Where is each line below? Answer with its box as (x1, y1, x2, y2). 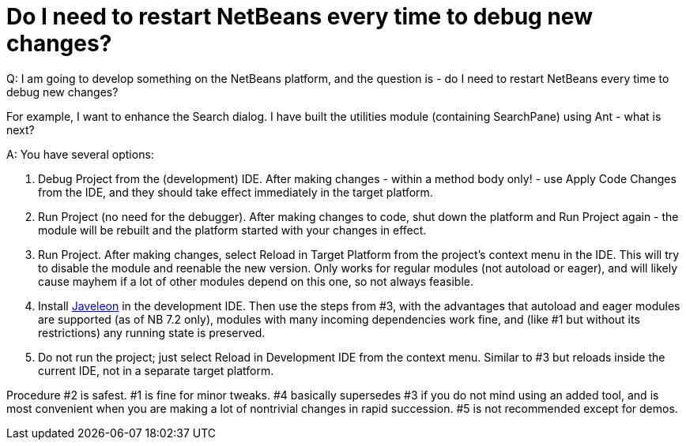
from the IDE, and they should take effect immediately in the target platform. (38, 185, 433, 199)
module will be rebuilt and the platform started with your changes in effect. (38, 223, 427, 237)
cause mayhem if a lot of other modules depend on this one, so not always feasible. (38, 274, 473, 288)
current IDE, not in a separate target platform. (38, 363, 274, 377)
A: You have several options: (6, 147, 154, 161)
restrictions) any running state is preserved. (38, 325, 266, 339)
